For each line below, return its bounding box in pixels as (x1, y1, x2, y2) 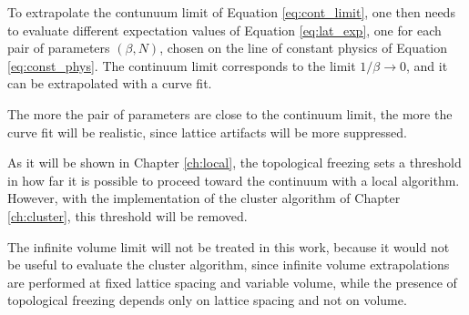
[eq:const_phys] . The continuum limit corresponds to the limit (7, 56, 356, 75)
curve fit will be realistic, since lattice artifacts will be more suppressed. (7, 122, 407, 141)
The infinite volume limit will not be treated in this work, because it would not (7, 237, 450, 256)
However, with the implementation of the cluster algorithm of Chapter (7, 188, 401, 208)
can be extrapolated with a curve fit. (7, 74, 212, 93)
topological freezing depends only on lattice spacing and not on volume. (7, 290, 407, 310)
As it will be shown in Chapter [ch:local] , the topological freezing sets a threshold (7, 153, 462, 172)
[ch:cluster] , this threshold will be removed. (7, 206, 248, 225)
